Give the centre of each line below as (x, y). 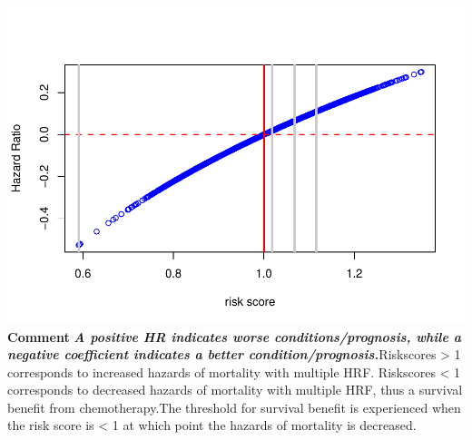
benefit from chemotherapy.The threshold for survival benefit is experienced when (234, 407)
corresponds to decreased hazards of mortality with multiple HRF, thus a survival (235, 390)
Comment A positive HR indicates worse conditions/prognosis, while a (234, 336)
